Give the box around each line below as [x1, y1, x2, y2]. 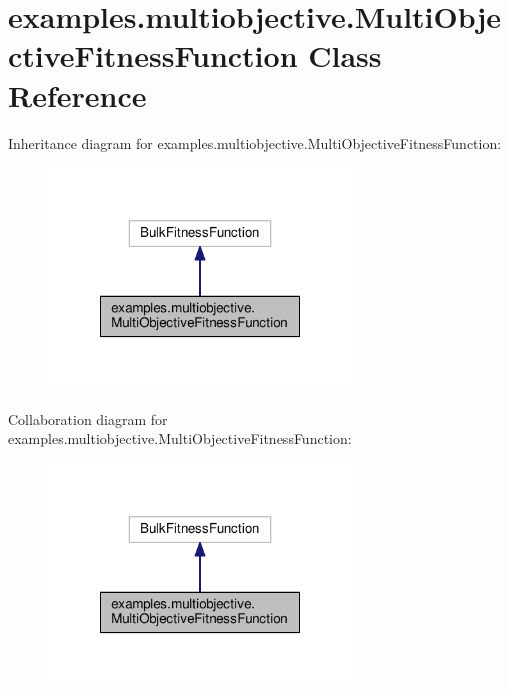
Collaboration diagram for [8, 408, 168, 429]
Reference [8, 74, 147, 115]
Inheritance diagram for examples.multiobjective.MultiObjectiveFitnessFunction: [8, 132, 502, 153]
